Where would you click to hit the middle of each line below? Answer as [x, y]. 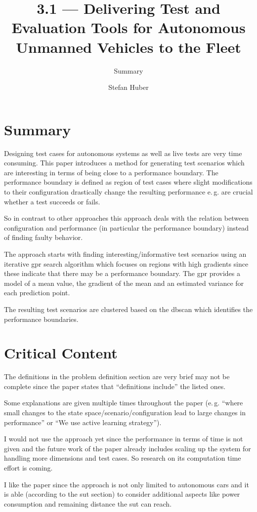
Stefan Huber [128, 87]
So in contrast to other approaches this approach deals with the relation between [127, 218]
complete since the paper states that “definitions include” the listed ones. [115, 386]
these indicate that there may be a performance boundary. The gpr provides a [122, 273]
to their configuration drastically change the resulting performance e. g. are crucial [128, 192]
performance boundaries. [41, 319]
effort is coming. [28, 468]
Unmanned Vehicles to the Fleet [128, 47]
